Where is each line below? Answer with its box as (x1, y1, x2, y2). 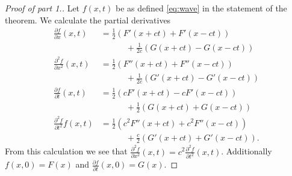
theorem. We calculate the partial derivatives (5, 13, 171, 26)
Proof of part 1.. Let (5, 2, 80, 14)
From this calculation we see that (5, 145, 128, 157)
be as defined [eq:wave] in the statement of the (116, 2, 287, 14)
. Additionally (221, 145, 272, 157)
